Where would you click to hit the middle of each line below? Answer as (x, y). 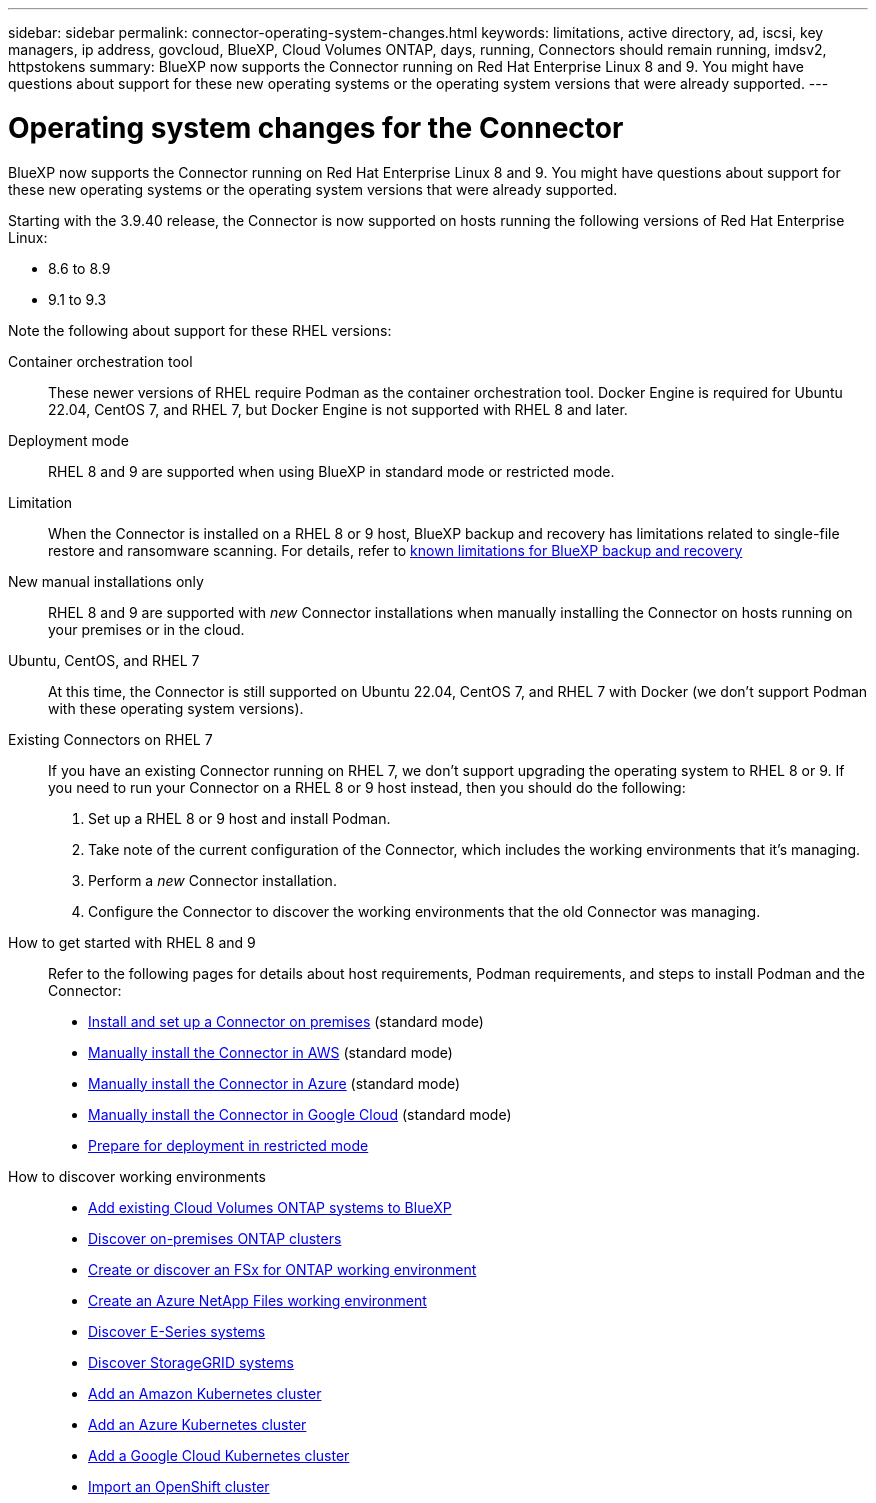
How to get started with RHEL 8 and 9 (132, 942)
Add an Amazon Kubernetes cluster (205, 1393)
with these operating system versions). (176, 708)
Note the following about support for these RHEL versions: (200, 330)
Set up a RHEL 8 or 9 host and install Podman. (239, 818)
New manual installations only (106, 581)
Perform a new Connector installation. (212, 880)
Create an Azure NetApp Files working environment (257, 1300)
